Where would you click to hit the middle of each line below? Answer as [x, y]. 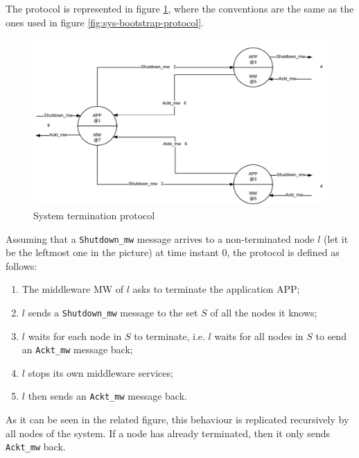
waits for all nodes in [259, 336]
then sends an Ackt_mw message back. [107, 396]
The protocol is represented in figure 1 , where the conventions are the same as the [180, 8]
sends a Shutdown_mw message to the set [113, 312]
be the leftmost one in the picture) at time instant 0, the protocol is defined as [173, 252]
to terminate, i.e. [169, 336]
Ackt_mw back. [36, 447]
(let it [336, 238]
